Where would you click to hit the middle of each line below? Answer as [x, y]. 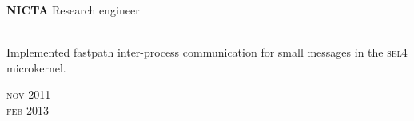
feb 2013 [28, 109]
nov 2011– [32, 94]
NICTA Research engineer [73, 10]
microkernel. [36, 67]
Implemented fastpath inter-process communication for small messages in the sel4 [207, 52]
